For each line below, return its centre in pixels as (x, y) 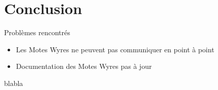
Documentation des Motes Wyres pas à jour (84, 66)
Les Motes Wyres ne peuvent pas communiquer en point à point (115, 49)
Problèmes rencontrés (37, 32)
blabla (14, 83)
